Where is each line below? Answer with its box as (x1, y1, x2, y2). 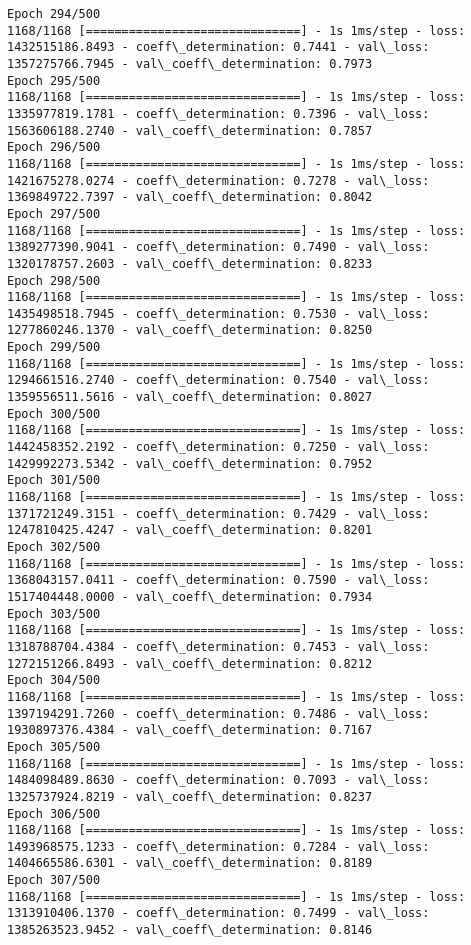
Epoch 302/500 (7, 540, 101, 554)
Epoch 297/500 (7, 206, 101, 221)
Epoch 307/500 (7, 873, 101, 888)
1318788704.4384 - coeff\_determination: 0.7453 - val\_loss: (7, 639, 430, 654)
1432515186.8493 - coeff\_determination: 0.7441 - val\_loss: (7, 40, 430, 55)
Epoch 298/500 (7, 273, 101, 288)
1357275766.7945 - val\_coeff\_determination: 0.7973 (7, 56, 373, 71)
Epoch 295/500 (7, 73, 101, 88)
